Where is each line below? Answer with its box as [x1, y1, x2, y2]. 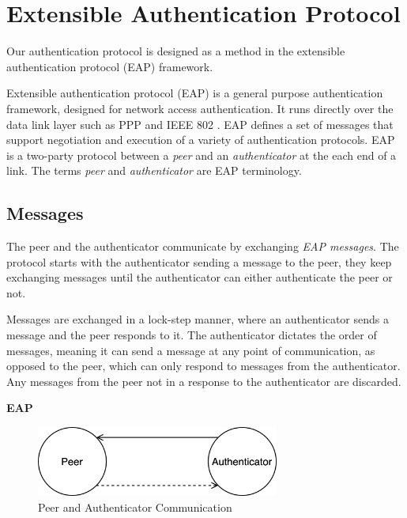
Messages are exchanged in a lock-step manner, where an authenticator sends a [6, 311, 389, 327]
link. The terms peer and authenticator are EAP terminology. [6, 162, 302, 179]
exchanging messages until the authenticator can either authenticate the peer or [6, 269, 393, 285]
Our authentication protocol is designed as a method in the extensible [6, 43, 345, 59]
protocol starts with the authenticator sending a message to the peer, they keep [6, 253, 392, 270]
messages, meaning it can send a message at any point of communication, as [6, 342, 375, 358]
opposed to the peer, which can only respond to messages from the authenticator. [6, 357, 401, 374]
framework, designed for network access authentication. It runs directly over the [6, 100, 394, 116]
